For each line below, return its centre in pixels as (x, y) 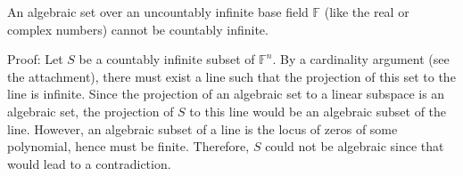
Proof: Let (35, 59)
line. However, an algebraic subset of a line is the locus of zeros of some (203, 128)
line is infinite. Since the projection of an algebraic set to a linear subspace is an (226, 94)
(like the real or (367, 12)
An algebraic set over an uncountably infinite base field (158, 12)
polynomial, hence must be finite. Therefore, (128, 146)
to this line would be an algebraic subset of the (318, 111)
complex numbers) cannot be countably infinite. (138, 29)
